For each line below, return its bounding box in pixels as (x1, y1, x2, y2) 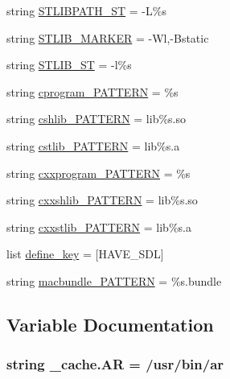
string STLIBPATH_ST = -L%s (6, 2, 166, 19)
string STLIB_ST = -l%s (6, 56, 132, 73)
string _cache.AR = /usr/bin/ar (6, 354, 224, 374)
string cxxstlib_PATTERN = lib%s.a (6, 218, 191, 235)
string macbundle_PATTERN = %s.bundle (6, 272, 222, 289)
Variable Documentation (6, 311, 214, 336)
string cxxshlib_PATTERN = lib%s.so (6, 192, 198, 208)
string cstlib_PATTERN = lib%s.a (6, 137, 180, 154)
